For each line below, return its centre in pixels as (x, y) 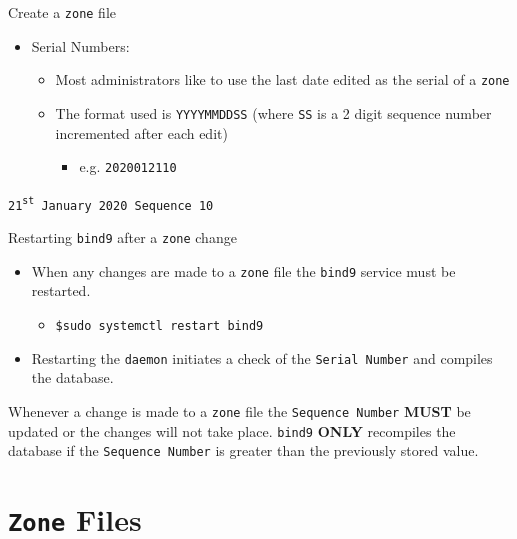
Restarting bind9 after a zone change (122, 237)
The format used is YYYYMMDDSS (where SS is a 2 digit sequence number (273, 112)
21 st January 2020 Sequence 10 (111, 203)
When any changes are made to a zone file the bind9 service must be (243, 270)
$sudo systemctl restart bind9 (159, 326)
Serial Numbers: (80, 45)
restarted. (61, 290)
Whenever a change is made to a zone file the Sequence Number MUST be (239, 410)
